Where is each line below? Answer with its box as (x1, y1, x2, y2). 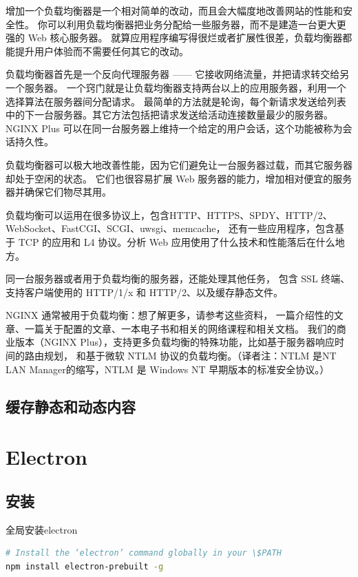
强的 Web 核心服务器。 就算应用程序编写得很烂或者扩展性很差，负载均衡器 (6, 30, 343, 45)
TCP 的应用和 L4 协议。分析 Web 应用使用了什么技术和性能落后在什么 (18, 234, 335, 249)
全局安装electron (6, 522, 78, 536)
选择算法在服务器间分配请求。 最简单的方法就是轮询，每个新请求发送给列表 (6, 94, 346, 108)
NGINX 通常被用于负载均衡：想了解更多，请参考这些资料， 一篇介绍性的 (6, 308, 334, 322)
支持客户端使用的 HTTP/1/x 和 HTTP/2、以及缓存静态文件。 (6, 284, 283, 299)
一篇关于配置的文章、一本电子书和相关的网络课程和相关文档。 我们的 (24, 321, 337, 335)
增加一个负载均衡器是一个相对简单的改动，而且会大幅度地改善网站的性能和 (6, 3, 343, 17)
